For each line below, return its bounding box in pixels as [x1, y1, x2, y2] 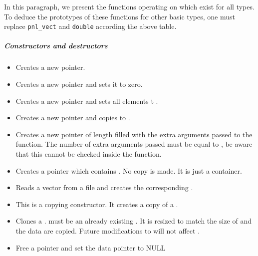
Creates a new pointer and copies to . [15, 112, 130, 123]
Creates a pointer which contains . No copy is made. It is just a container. [15, 165, 242, 176]
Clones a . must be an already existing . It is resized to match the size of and [15, 216, 252, 226]
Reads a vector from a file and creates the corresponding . [15, 182, 193, 193]
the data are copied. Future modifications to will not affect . [15, 225, 200, 236]
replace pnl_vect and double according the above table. [4, 21, 177, 31]
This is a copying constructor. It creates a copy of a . [15, 199, 178, 209]
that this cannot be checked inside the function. [15, 148, 162, 159]
